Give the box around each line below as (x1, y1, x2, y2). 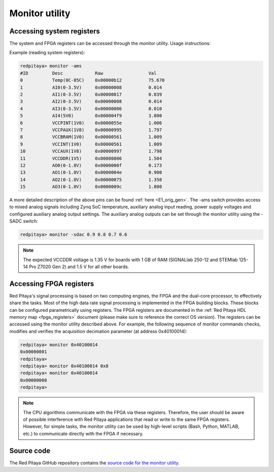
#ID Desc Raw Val (20, 70, 157, 76)
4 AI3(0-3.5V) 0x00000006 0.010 (20, 105, 162, 112)
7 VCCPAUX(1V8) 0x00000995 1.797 (20, 127, 162, 133)
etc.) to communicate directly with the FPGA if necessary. (23, 430, 144, 437)
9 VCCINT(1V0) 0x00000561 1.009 (20, 141, 162, 147)
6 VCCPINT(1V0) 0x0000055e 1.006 (20, 120, 162, 126)
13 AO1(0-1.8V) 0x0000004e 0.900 (20, 170, 162, 175)
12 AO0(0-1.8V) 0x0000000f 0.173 (20, 162, 162, 168)
